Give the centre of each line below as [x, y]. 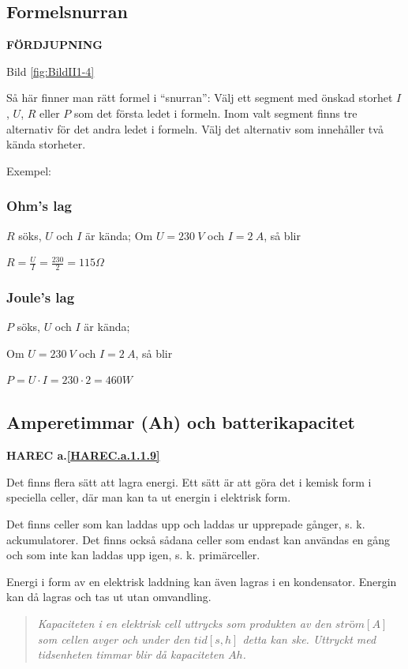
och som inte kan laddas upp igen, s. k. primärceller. [133, 555]
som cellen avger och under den [114, 639]
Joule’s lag [41, 297]
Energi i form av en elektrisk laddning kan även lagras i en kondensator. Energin [202, 581]
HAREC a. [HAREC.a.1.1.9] [83, 455]
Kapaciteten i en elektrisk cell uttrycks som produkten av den [184, 623]
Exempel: [29, 170]
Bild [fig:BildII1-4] [51, 71]
